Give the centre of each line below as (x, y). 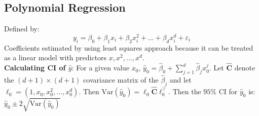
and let (180, 80)
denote (245, 68)
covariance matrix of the (121, 80)
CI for (228, 91)
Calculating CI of (35, 68)
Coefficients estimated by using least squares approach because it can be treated (129, 47)
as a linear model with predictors (55, 57)
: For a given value (101, 68)
